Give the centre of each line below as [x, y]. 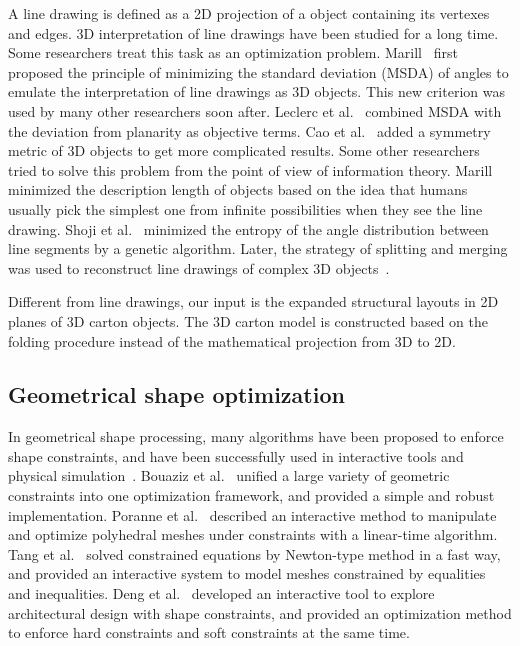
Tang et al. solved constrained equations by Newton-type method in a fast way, [254, 553]
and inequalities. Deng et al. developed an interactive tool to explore [221, 593]
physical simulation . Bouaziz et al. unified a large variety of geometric [229, 475]
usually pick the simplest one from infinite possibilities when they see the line [245, 208]
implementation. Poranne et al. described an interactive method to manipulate [252, 514]
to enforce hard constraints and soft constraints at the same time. [209, 632]
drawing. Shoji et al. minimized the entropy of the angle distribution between [248, 228]
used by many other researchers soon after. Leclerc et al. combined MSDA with [255, 110]
